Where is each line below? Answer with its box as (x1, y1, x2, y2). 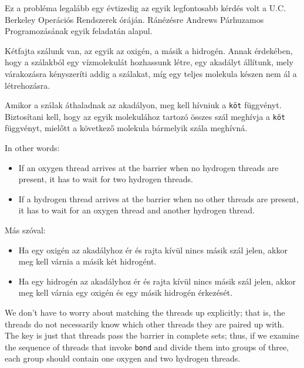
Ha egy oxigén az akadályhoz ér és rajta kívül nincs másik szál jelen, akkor (18, 243, 288, 256)
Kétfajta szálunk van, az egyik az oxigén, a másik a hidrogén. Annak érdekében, (5, 44, 293, 56)
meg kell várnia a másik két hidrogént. (18, 255, 157, 267)
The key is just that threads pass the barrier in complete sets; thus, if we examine (5, 329, 299, 342)
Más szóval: (5, 224, 46, 236)
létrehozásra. (5, 79, 50, 91)
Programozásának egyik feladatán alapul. (5, 25, 153, 37)
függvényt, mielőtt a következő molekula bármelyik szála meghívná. (5, 122, 248, 134)
